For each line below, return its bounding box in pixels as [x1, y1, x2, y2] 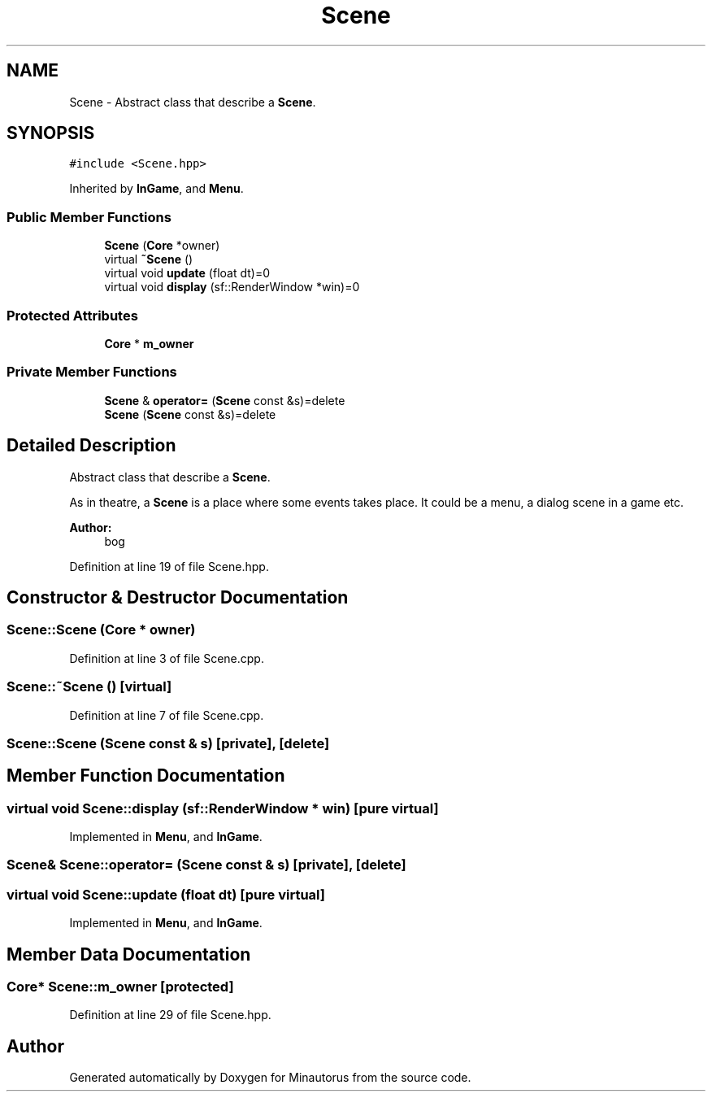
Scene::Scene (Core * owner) [7, 621, 196, 638]
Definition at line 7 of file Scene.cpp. [69, 708, 264, 722]
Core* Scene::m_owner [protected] [7, 978, 234, 996]
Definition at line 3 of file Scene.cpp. [69, 651, 264, 665]
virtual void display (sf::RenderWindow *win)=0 [104, 280, 360, 294]
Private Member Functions [7, 364, 177, 381]
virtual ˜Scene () [104, 252, 193, 267]
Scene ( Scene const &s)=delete [104, 407, 276, 421]
